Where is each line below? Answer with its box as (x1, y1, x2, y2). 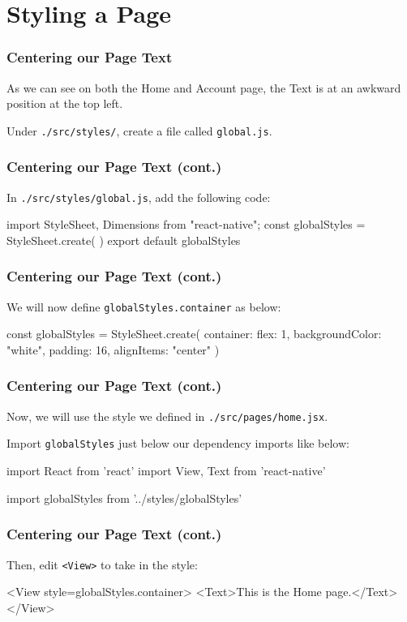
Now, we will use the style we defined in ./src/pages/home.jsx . (6, 407, 328, 424)
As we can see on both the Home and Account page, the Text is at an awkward (6, 79, 401, 96)
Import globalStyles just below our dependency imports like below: (6, 435, 349, 452)
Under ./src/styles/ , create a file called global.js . (6, 122, 272, 139)
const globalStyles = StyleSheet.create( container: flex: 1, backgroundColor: (6, 325, 382, 342)
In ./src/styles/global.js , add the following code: (6, 188, 271, 205)
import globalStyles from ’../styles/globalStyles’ (6, 489, 242, 506)
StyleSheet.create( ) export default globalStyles (6, 231, 241, 248)
